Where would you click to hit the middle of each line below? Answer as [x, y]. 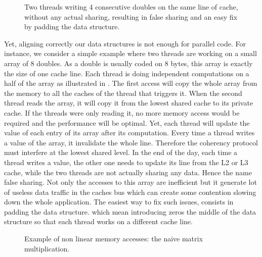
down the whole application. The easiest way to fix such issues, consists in [119, 202]
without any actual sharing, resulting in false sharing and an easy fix [131, 16]
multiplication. [47, 248]
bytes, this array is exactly [212, 63]
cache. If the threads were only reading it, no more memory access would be [122, 112]
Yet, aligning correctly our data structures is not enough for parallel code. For [125, 43]
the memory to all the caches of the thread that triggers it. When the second [123, 93]
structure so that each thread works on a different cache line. [98, 221]
